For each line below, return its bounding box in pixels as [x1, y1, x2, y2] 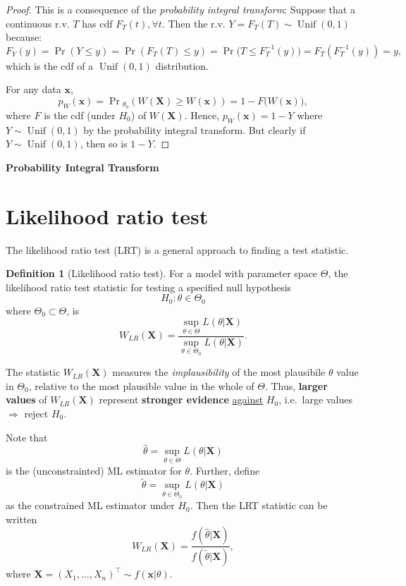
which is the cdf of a [6, 58, 94, 73]
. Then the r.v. [161, 16, 226, 30]
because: [6, 30, 42, 44]
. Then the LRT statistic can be [190, 498, 328, 513]
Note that [6, 429, 48, 444]
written [6, 511, 37, 526]
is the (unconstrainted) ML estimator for [6, 463, 182, 477]
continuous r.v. [6, 16, 70, 30]
